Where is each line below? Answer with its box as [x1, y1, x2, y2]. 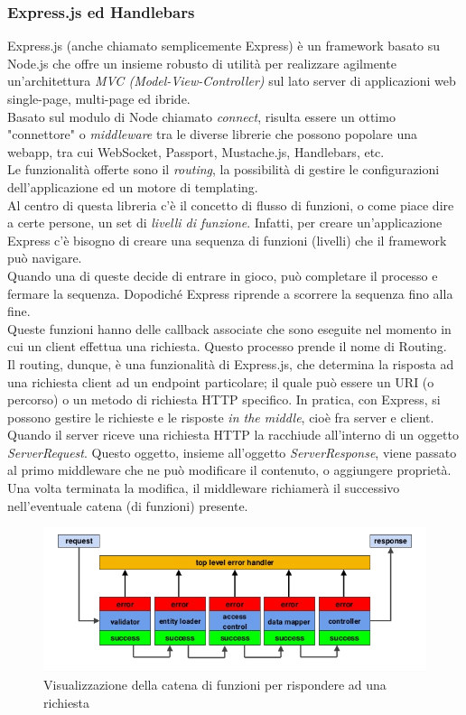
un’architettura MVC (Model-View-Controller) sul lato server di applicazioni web [7, 71, 456, 90]
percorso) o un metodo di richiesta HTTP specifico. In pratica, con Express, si [7, 390, 441, 409]
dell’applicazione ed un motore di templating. [7, 177, 258, 196]
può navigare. [7, 248, 82, 267]
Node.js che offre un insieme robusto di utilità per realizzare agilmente [7, 53, 396, 72]
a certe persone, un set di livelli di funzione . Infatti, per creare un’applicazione [7, 213, 443, 232]
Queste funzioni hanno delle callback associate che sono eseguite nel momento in [7, 319, 452, 338]
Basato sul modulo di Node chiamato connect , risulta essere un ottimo [7, 107, 396, 125]
